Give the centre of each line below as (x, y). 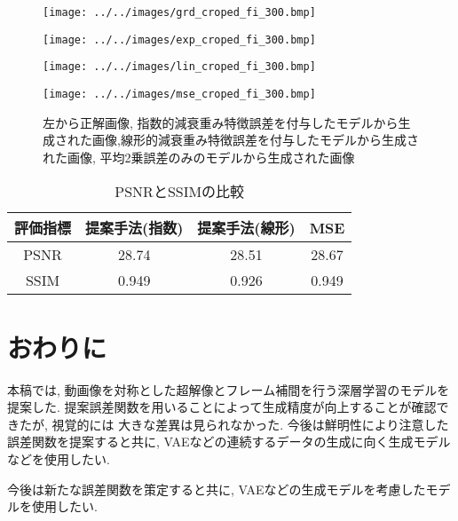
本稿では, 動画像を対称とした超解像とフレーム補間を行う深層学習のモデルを (229, 389)
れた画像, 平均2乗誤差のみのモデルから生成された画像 (199, 157)
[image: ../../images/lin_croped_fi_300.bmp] (179, 67)
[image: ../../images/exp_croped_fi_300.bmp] (179, 39)
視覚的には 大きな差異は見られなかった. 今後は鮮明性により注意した (250, 424)
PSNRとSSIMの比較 (180, 192)
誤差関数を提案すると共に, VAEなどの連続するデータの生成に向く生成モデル (229, 442)
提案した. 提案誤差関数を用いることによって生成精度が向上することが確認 (222, 407)
